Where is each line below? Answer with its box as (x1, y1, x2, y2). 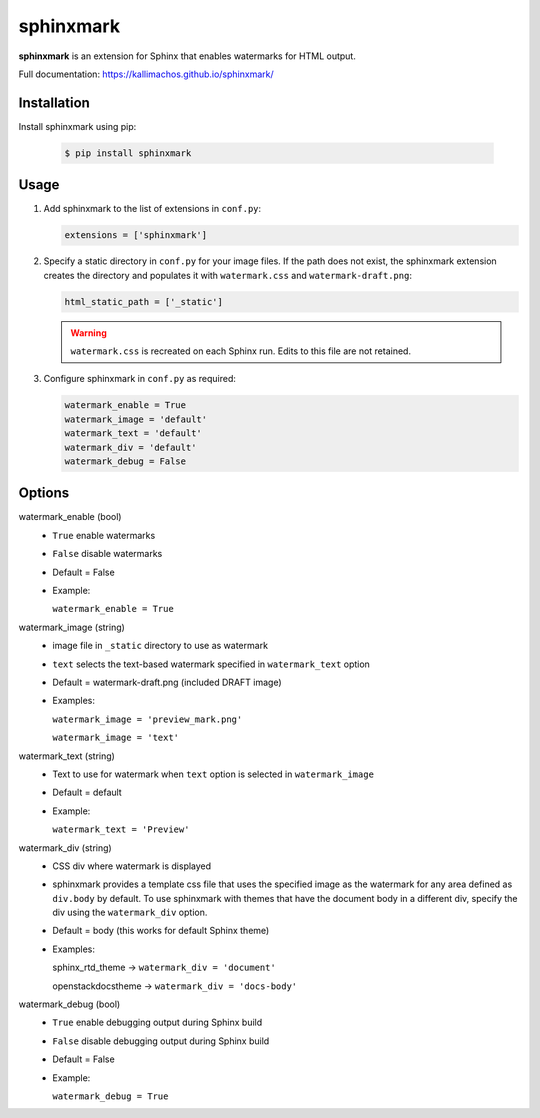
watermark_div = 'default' (64, 441, 197, 453)
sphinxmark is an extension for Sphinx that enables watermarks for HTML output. (18, 50, 357, 62)
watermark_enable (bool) (18, 511, 122, 523)
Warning (70, 326, 107, 339)
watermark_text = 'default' (64, 428, 202, 439)
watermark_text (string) (18, 750, 115, 762)
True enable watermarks (52, 529, 156, 541)
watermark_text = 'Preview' (52, 824, 190, 835)
